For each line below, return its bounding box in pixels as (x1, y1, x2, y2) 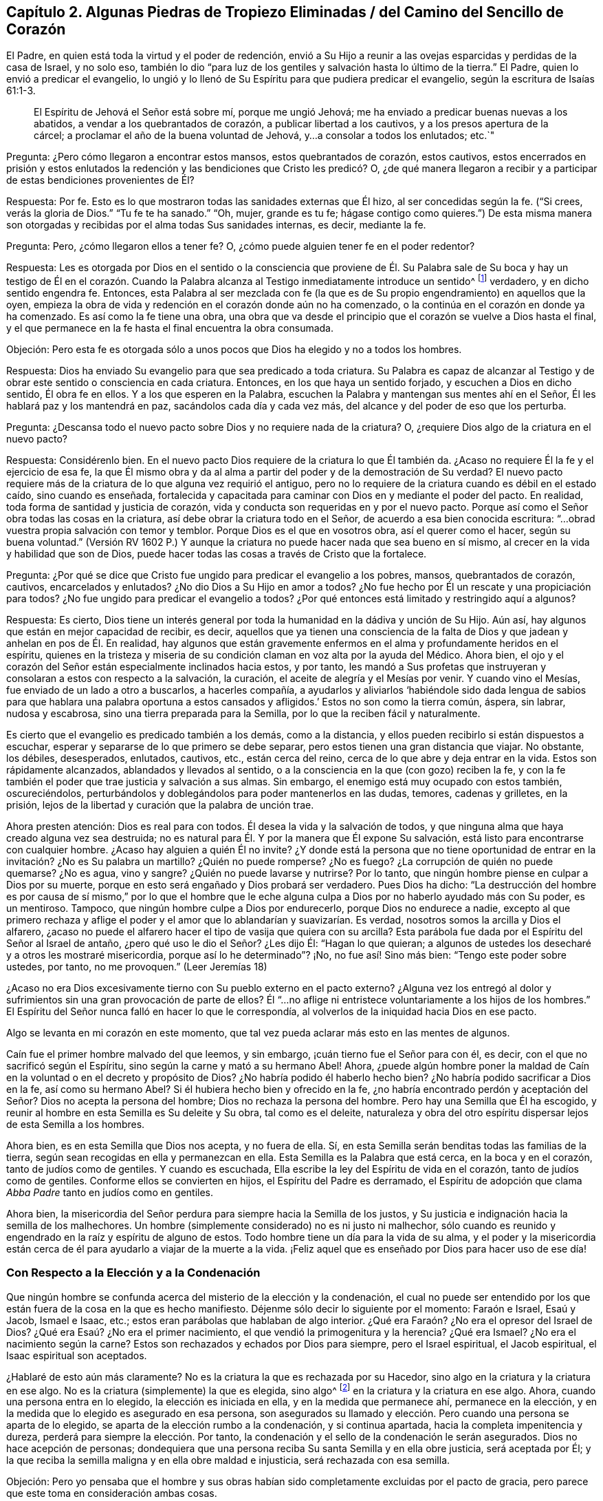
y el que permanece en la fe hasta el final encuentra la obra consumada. (6, 322, 333, 334)
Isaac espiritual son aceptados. (6, 1349, 147, 1361)
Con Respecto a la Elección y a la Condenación (6, 1266, 261, 1280)
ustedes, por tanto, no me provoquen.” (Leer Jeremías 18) (6, 961, 267, 973)
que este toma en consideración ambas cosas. (6, 1487, 217, 1500)
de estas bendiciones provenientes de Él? (6, 174, 195, 187)
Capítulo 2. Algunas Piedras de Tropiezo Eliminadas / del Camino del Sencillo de (6, 3, 564, 21)
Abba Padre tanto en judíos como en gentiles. (6, 1186, 214, 1199)
